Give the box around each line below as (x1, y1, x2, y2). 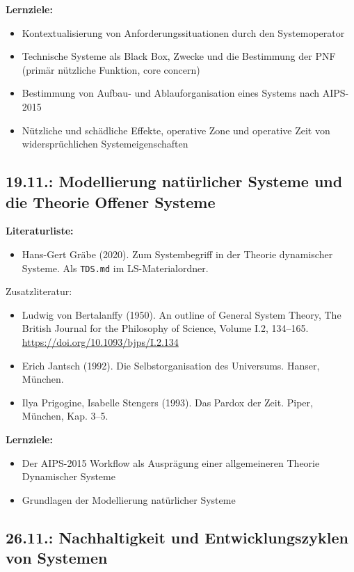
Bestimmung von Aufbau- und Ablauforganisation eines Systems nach (22, 86, 320, 100)
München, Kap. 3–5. (22, 408, 108, 423)
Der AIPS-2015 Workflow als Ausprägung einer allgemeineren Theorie (22, 455, 320, 470)
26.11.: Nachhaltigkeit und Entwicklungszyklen (6, 526, 348, 548)
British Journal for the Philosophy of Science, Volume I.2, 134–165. (22, 321, 309, 335)
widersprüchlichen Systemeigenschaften (22, 136, 188, 151)
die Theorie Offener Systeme (6, 191, 216, 212)
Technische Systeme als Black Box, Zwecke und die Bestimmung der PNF (22, 49, 336, 63)
